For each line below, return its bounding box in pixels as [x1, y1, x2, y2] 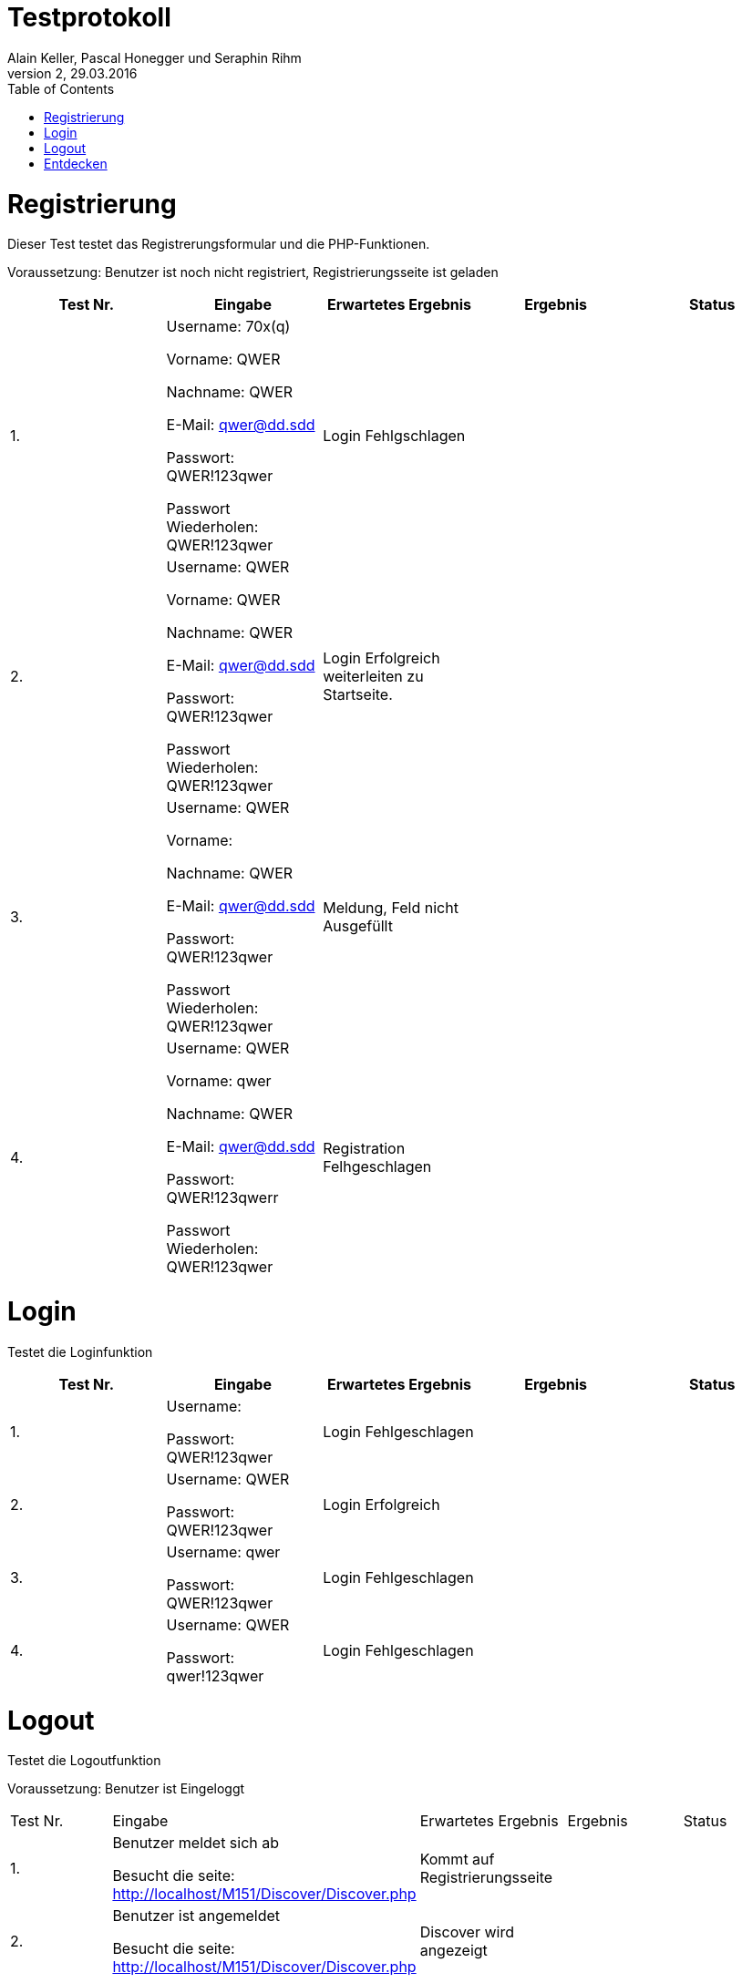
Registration [323, 1139, 406, 1158]
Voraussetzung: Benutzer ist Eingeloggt [7, 1781, 245, 1797]
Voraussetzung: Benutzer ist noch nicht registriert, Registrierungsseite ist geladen [7, 264, 499, 281]
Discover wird [419, 1923, 514, 1942]
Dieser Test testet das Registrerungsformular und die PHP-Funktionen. [7, 236, 430, 252]
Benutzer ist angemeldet [112, 1906, 280, 1926]
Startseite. [323, 685, 393, 704]
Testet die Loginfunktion [7, 1343, 153, 1360]
